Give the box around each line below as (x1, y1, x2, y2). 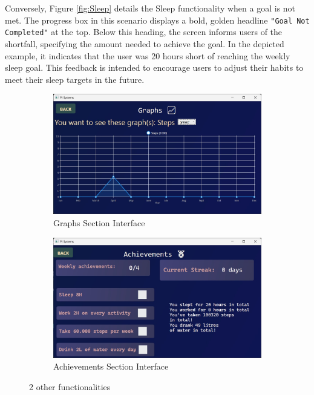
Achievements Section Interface (53, 360, 169, 373)
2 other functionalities (29, 380, 111, 393)
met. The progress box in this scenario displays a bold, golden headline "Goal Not (5, 13, 310, 26)
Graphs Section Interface (53, 217, 145, 229)
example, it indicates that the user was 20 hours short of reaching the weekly (5, 49, 290, 62)
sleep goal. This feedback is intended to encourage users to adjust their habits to (5, 61, 304, 74)
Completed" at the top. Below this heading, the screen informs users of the (5, 25, 283, 38)
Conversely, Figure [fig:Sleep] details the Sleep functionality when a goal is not (5, 2, 296, 14)
